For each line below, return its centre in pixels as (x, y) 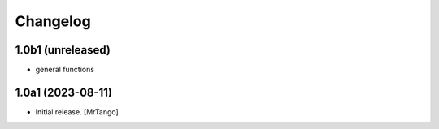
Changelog (53, 21)
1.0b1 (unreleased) (63, 50)
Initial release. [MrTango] (77, 112)
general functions (65, 70)
